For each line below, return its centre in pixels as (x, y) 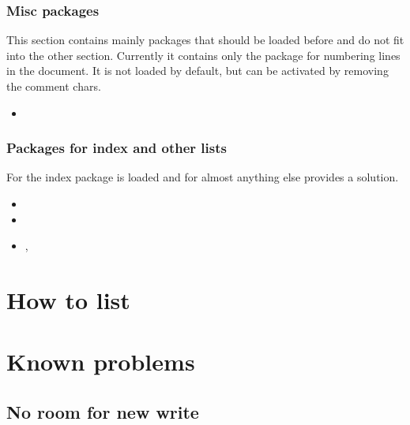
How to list (68, 299)
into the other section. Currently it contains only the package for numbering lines (203, 55)
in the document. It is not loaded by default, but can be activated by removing (197, 71)
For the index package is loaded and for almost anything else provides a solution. (203, 177)
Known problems (101, 362)
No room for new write (103, 411)
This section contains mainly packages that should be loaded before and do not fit (205, 40)
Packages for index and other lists (117, 148)
